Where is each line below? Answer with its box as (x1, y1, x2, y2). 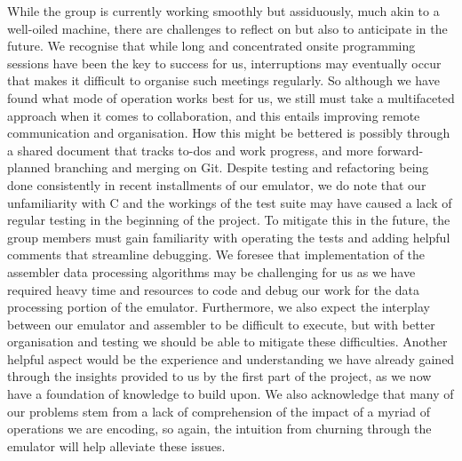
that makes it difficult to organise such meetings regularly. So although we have (7, 71, 440, 90)
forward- (377, 140, 424, 159)
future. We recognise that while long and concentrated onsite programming (7, 36, 416, 55)
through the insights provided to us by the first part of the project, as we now (7, 367, 432, 385)
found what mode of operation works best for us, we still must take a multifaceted (7, 88, 455, 107)
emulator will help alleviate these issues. (7, 436, 226, 455)
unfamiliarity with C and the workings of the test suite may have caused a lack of (7, 193, 452, 211)
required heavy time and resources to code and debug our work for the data (7, 280, 419, 298)
